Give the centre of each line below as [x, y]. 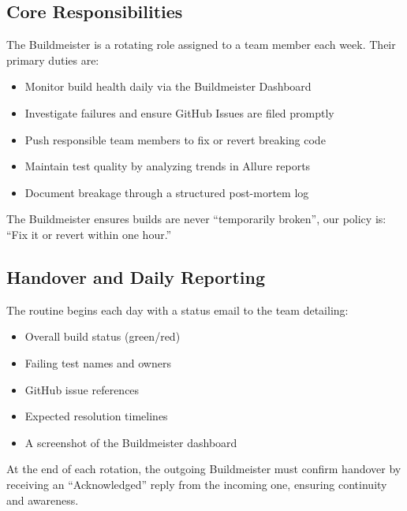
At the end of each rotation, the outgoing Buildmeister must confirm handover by [204, 469]
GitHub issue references [82, 389]
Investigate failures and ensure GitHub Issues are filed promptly [179, 112]
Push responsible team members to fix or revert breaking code [175, 139]
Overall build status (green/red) [103, 336]
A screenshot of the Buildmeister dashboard [131, 442]
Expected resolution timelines [96, 416]
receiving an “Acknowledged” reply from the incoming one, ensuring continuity [197, 484]
